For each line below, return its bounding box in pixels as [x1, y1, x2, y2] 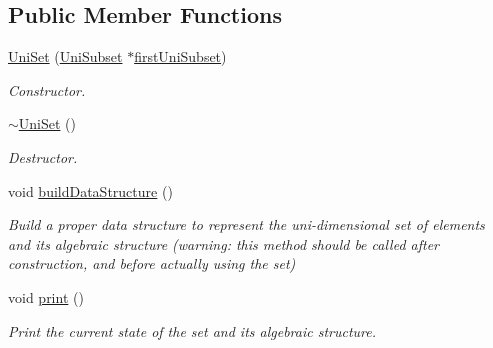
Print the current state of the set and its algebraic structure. [8, 320, 377, 341]
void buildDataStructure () [8, 180, 173, 201]
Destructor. [8, 146, 78, 167]
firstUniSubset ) [134, 46, 227, 67]
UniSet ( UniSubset [8, 46, 123, 67]
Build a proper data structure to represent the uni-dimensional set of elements [8, 214, 485, 235]
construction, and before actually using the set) [8, 253, 296, 274]
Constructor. [8, 79, 86, 100]
